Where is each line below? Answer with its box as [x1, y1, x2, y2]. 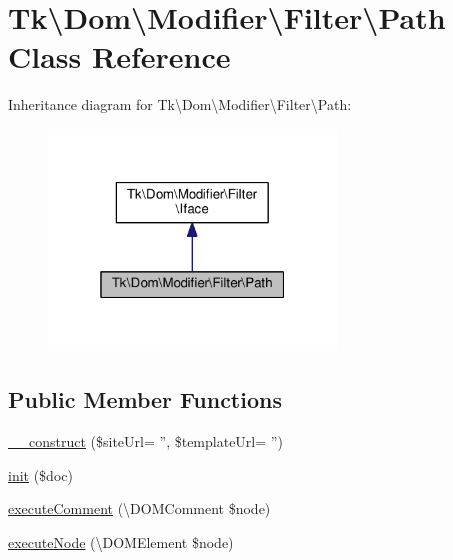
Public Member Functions [8, 384, 282, 415]
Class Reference [8, 36, 231, 77]
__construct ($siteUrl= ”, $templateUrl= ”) [8, 430, 283, 451]
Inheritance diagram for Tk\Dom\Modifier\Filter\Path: [8, 94, 352, 115]
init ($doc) [8, 464, 73, 485]
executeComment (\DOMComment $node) [8, 498, 271, 519]
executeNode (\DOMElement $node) [8, 531, 234, 552]
